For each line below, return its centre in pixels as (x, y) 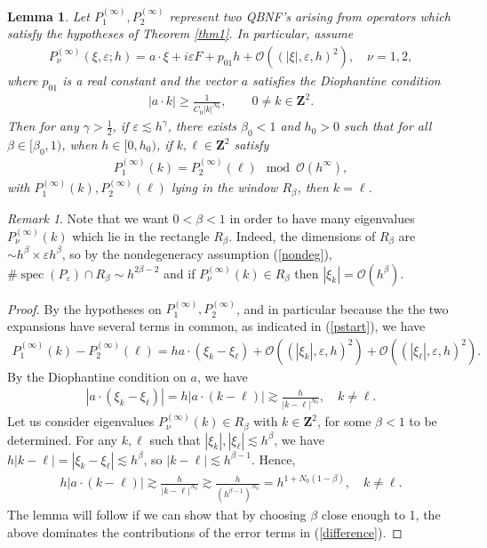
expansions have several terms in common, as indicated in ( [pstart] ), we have (216, 325)
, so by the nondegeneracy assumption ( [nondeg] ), (197, 253)
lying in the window (224, 187)
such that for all (388, 126)
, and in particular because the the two (343, 308)
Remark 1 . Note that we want (88, 218)
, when (80, 145)
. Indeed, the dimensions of (302, 235)
